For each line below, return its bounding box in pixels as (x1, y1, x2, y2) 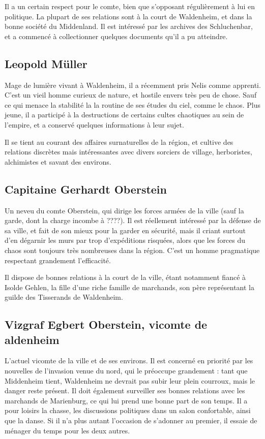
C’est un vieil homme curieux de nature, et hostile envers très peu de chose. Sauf (5, 89, 257, 100)
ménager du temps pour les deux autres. (5, 425, 130, 435)
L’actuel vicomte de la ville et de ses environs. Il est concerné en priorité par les (5, 355, 253, 366)
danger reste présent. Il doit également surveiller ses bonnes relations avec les (5, 385, 245, 396)
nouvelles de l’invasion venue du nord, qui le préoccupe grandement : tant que (5, 365, 248, 376)
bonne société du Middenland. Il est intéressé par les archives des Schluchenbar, (5, 21, 253, 32)
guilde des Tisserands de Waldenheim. (5, 292, 123, 302)
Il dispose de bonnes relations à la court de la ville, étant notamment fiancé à (5, 272, 246, 283)
